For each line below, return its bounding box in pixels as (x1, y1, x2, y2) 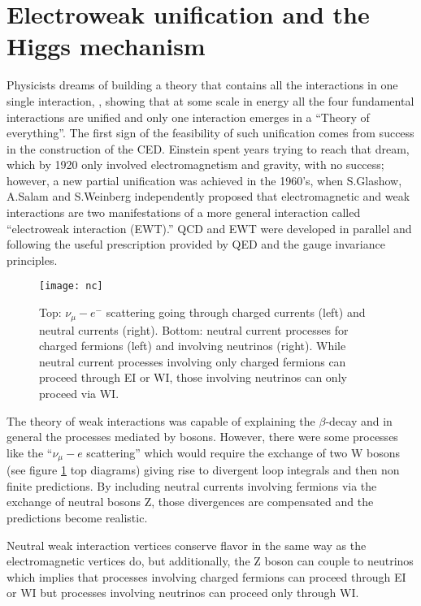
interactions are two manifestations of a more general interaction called (7, 204, 361, 221)
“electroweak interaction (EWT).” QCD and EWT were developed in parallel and (7, 219, 412, 236)
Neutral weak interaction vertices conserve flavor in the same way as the (7, 536, 367, 553)
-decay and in (325, 412, 393, 429)
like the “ (7, 444, 53, 461)
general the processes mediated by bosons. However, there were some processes (7, 428, 398, 445)
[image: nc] (39, 280, 103, 292)
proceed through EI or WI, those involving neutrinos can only (39, 369, 347, 386)
